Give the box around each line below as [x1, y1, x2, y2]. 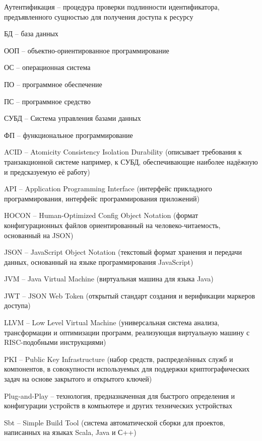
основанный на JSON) [4, 230, 74, 240]
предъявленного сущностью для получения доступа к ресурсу [4, 11, 193, 22]
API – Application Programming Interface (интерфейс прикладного [4, 183, 212, 194]
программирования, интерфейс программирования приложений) [4, 193, 200, 203]
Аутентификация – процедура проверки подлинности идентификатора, [4, 2, 220, 12]
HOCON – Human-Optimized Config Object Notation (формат [4, 210, 199, 220]
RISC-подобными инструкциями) [4, 337, 106, 347]
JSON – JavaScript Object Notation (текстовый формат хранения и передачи [4, 247, 242, 257]
